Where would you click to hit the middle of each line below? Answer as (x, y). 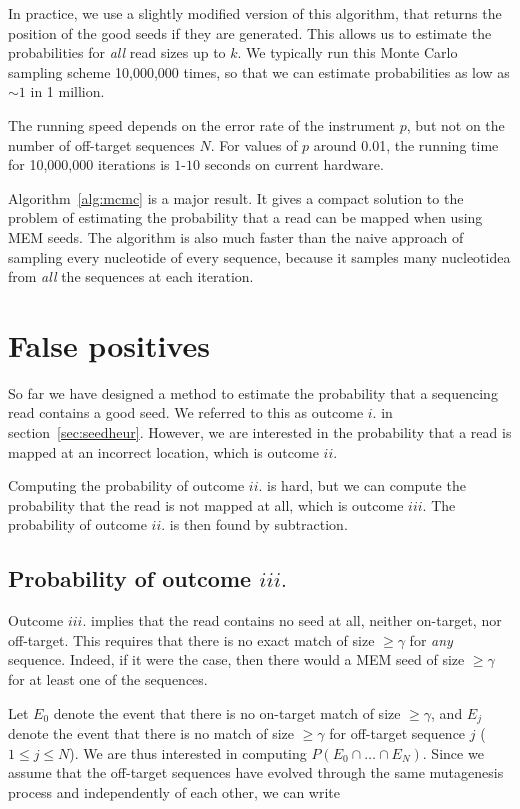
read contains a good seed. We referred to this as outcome (186, 412)
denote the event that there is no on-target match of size (227, 712)
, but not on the (455, 124)
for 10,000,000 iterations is (89, 164)
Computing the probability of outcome (126, 485)
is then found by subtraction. (258, 524)
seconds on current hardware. (294, 164)
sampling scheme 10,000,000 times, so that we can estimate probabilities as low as (259, 71)
